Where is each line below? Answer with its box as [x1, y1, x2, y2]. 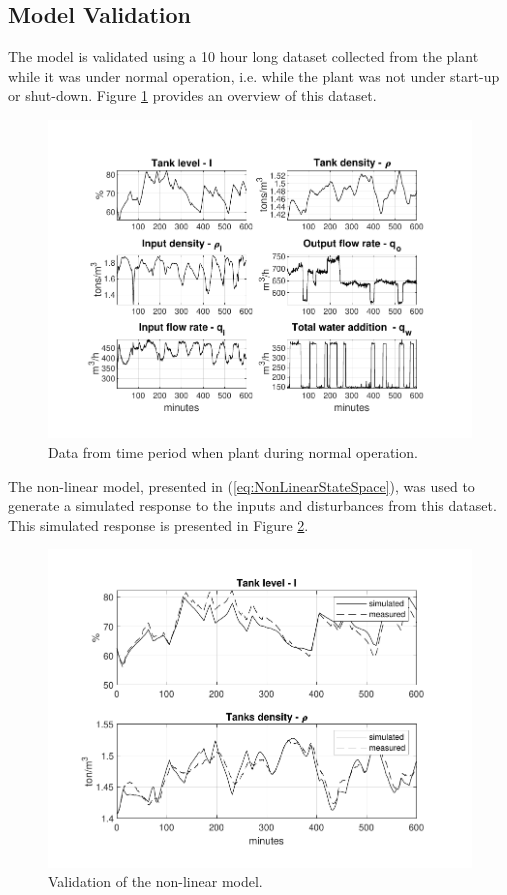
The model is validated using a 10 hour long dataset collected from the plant [8, 46, 479, 67]
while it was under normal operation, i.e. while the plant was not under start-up [8, 65, 500, 86]
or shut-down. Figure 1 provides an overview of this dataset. [8, 85, 377, 106]
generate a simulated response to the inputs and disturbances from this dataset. [8, 495, 497, 516]
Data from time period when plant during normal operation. [48, 441, 418, 462]
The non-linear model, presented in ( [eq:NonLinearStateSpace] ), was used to [8, 475, 475, 496]
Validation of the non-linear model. [48, 871, 263, 892]
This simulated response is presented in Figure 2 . [8, 514, 309, 535]
